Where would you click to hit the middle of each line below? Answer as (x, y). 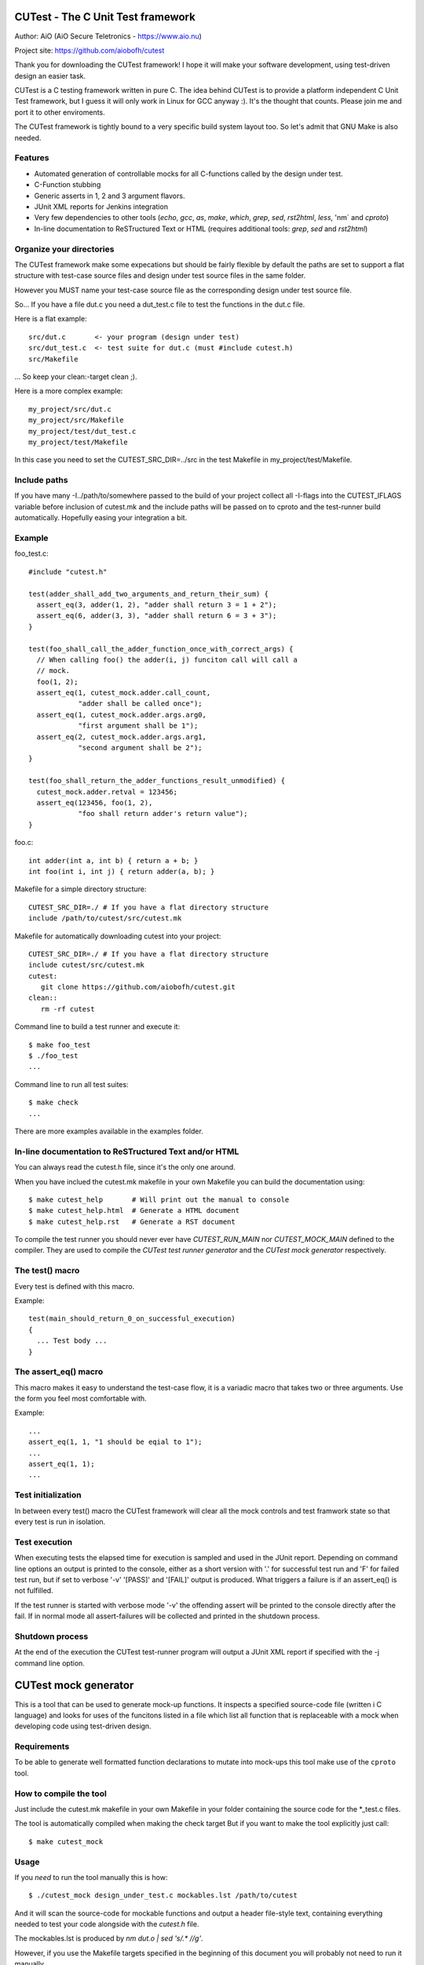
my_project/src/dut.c (70, 409)
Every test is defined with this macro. (75, 1286)
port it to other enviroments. (60, 112)
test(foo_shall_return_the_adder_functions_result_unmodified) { (157, 781)
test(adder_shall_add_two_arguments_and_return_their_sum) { (148, 594)
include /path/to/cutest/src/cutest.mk (105, 918)
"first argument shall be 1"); (138, 726)
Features (32, 158)
